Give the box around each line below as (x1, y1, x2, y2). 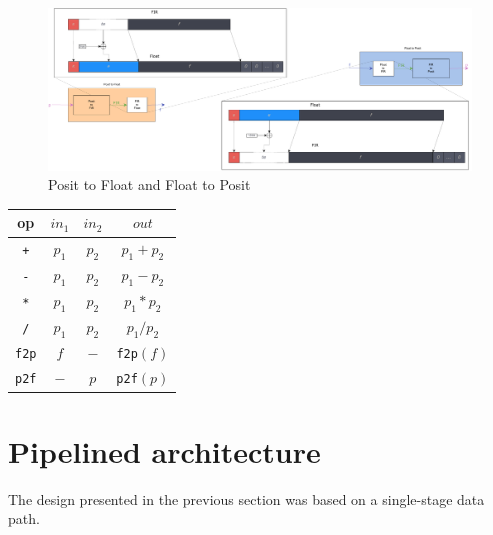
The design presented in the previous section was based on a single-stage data (8, 488, 485, 509)
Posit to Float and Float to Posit (48, 174, 251, 195)
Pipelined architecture (8, 430, 321, 471)
